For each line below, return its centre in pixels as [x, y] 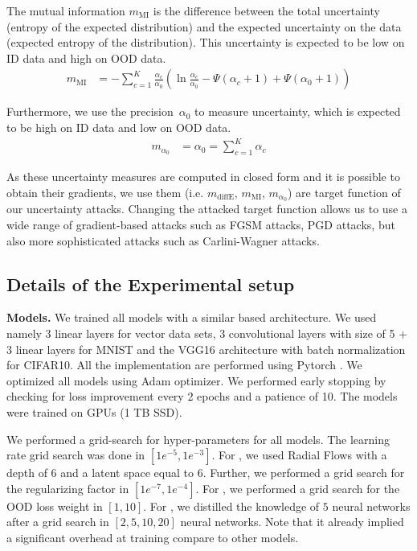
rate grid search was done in [76, 455]
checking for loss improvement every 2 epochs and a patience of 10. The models [202, 396]
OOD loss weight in [55, 506]
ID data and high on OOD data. [86, 58]
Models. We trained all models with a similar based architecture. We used [192, 317]
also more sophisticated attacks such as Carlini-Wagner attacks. [163, 240]
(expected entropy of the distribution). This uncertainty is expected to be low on [206, 42]
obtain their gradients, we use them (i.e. [105, 192]
